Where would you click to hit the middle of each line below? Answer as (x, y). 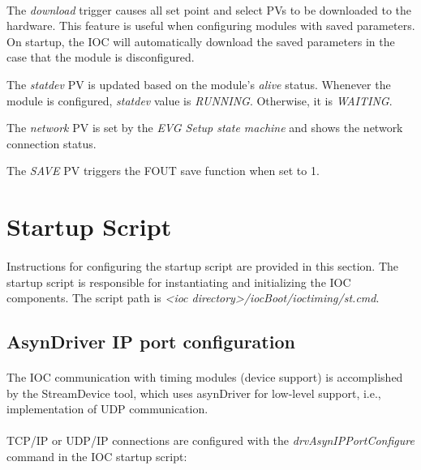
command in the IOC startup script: (97, 457)
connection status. (52, 143)
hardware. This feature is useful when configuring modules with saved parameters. (211, 26)
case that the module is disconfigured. (101, 57)
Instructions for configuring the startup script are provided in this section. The (202, 265)
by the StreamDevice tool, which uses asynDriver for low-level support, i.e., (194, 393)
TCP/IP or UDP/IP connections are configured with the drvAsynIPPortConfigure (210, 440)
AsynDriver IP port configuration (151, 342)
